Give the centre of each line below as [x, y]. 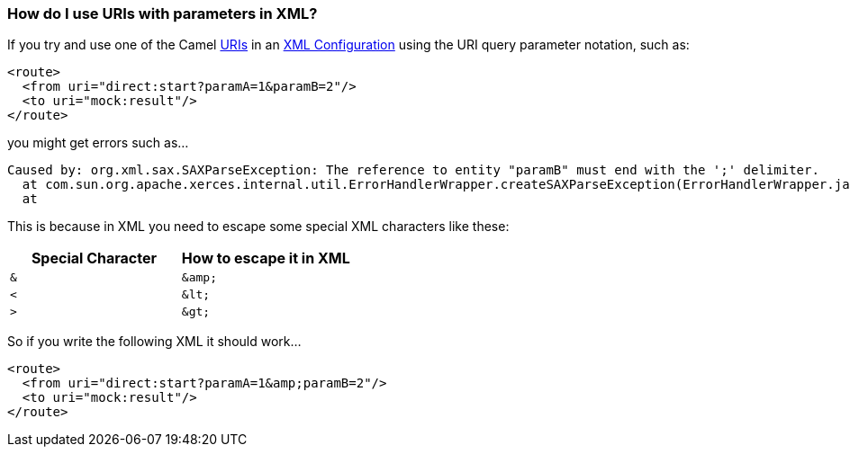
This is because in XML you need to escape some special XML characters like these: [258, 227]
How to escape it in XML [266, 258]
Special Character [94, 258]
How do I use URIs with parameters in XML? [163, 13]
